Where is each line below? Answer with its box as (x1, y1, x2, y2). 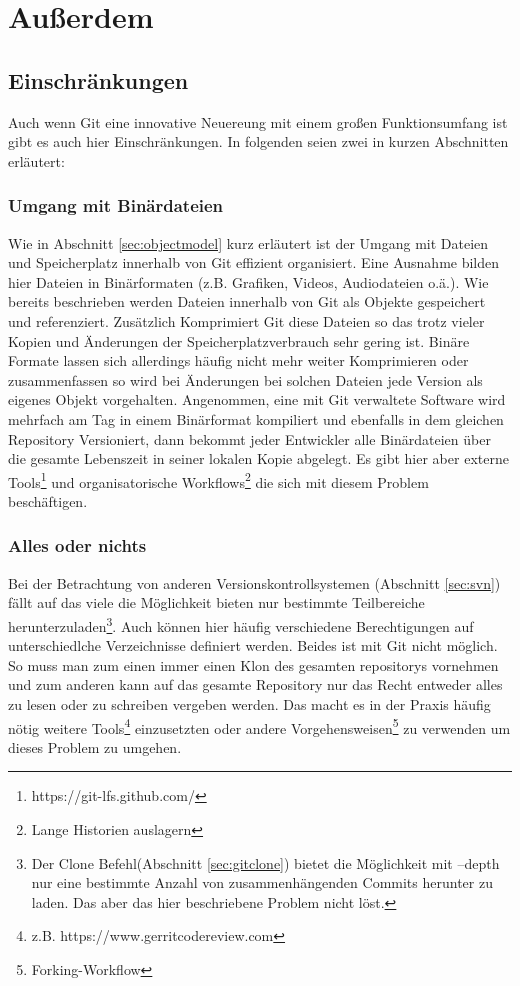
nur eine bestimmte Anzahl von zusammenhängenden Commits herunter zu (31, 872, 493, 893)
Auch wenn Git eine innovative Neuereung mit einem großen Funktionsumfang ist (8, 111, 508, 132)
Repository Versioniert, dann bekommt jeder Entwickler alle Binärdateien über (8, 428, 491, 449)
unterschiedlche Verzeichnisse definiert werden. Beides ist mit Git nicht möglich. (8, 635, 498, 656)
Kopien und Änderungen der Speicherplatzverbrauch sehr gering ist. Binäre (8, 330, 470, 351)
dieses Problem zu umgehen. (8, 736, 182, 757)
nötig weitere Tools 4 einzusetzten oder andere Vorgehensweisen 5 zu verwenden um (8, 714, 511, 738)
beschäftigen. (8, 490, 88, 511)
